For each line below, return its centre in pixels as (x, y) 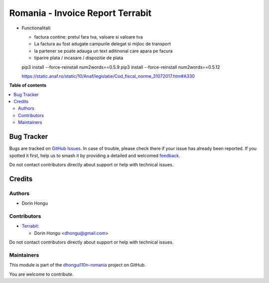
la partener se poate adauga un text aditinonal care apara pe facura (103, 51)
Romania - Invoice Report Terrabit (80, 13)
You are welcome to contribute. (41, 274)
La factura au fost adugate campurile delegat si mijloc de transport (103, 44)
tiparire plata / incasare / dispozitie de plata (79, 58)
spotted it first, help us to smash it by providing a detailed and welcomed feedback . (95, 155)
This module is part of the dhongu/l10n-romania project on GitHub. (77, 265)
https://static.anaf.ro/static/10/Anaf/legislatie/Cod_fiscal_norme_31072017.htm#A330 (108, 76)
